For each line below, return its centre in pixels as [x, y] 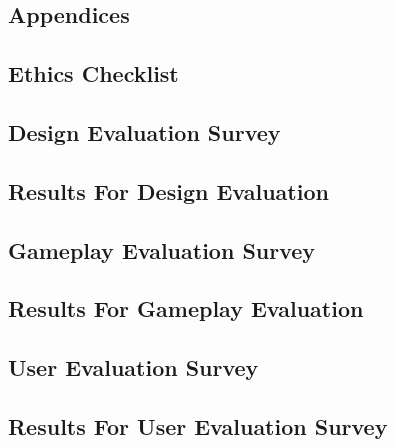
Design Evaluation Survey [144, 131]
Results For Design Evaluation [168, 190]
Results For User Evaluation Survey [198, 425]
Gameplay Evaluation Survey [162, 249]
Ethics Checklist [93, 73]
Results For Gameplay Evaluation [186, 308]
